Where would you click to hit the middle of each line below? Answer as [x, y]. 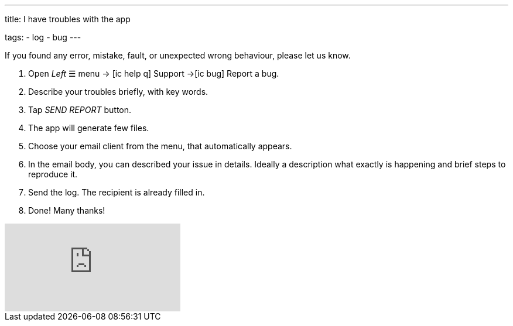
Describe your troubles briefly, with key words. [118, 92]
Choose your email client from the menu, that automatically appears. [160, 146]
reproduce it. [53, 174]
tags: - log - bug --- [43, 37]
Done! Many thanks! [67, 210]
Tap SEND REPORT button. [80, 110]
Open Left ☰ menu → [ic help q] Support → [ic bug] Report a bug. [154, 73]
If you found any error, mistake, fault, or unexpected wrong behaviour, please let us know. [178, 55]
